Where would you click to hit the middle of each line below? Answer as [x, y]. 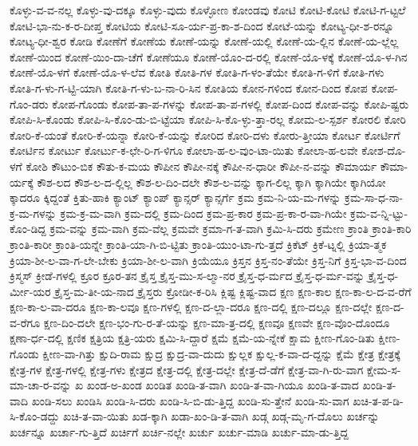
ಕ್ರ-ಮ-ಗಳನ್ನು [33, 213]
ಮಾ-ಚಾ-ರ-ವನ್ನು [41, 385]
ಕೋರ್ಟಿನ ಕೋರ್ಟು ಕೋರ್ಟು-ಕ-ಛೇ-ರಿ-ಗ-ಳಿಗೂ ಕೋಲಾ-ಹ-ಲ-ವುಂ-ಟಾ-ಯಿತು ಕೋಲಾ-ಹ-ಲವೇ [184, 150]
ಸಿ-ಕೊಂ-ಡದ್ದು [35, 416]
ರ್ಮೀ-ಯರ [30, 291]
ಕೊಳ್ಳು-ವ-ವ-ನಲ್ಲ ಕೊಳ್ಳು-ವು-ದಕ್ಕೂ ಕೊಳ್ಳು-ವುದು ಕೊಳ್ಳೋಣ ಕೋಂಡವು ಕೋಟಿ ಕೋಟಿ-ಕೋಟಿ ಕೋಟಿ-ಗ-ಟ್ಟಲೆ [208, 10]
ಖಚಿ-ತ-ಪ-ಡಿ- [378, 400]
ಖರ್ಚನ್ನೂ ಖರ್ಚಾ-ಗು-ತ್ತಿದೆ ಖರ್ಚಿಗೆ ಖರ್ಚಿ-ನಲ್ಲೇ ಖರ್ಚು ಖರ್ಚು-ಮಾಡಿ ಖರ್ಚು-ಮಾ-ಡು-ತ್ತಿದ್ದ [179, 432]
